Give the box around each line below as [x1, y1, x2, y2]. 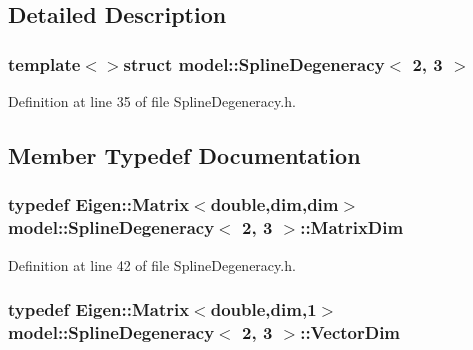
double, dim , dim [210, 192, 339, 217]
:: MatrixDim [300, 215, 404, 240]
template [8, 51, 81, 76]
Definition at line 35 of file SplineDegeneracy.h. [8, 91, 296, 111]
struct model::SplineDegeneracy [123, 51, 385, 76]
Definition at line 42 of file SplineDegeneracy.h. [8, 254, 296, 275]
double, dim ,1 [210, 297, 317, 322]
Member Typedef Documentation [8, 139, 361, 170]
